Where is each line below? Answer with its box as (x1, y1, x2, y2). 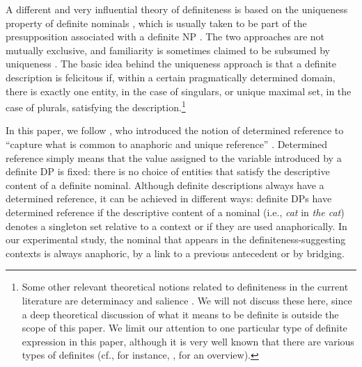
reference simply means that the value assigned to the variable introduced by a (6, 150, 342, 165)
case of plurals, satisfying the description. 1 (6, 98, 186, 114)
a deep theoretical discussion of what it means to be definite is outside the (22, 307, 339, 321)
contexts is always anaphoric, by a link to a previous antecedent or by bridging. (6, 245, 345, 260)
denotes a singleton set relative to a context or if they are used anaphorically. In (6, 218, 347, 233)
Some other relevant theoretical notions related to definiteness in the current (22, 279, 349, 294)
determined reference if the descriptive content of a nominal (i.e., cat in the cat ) (6, 204, 345, 219)
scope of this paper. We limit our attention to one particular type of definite (22, 320, 347, 335)
